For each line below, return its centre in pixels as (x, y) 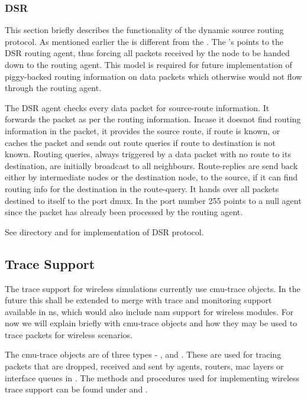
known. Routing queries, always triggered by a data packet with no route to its (148, 154)
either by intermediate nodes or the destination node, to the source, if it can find (151, 177)
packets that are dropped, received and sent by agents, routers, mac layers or (144, 366)
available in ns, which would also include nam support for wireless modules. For (149, 311)
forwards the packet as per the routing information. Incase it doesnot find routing (153, 119)
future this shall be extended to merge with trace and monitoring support (138, 300)
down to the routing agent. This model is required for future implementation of (148, 64)
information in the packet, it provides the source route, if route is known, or (143, 130)
